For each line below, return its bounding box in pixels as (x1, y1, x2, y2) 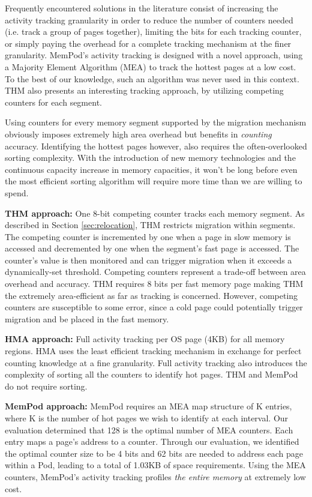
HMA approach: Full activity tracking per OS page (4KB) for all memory (5, 333, 285, 345)
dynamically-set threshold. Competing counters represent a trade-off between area (5, 265, 306, 278)
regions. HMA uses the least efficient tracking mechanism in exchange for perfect (5, 345, 302, 357)
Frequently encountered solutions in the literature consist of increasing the (5, 2, 278, 14)
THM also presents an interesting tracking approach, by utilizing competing (5, 84, 284, 97)
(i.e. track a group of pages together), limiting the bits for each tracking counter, (5, 25, 302, 38)
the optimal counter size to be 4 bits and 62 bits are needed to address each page (5, 447, 304, 459)
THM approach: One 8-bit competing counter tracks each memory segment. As (5, 206, 305, 219)
